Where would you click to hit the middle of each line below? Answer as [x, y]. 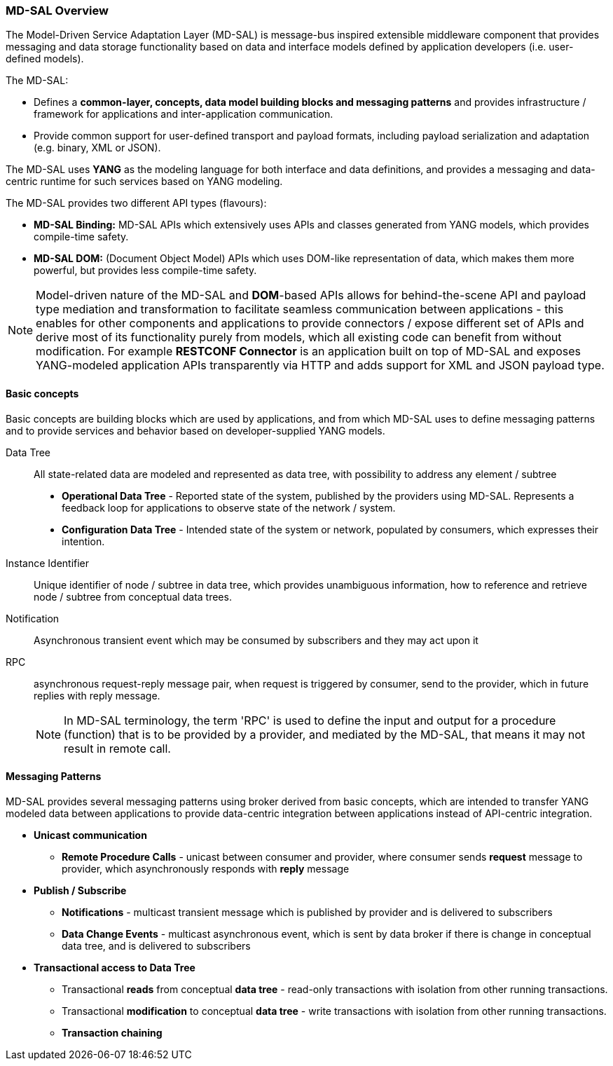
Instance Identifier [48, 563]
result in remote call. [117, 748]
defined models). [45, 59]
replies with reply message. [97, 695]
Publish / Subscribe [80, 890]
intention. [83, 541]
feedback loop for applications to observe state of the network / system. [229, 507]
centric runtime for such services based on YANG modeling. [144, 182]
